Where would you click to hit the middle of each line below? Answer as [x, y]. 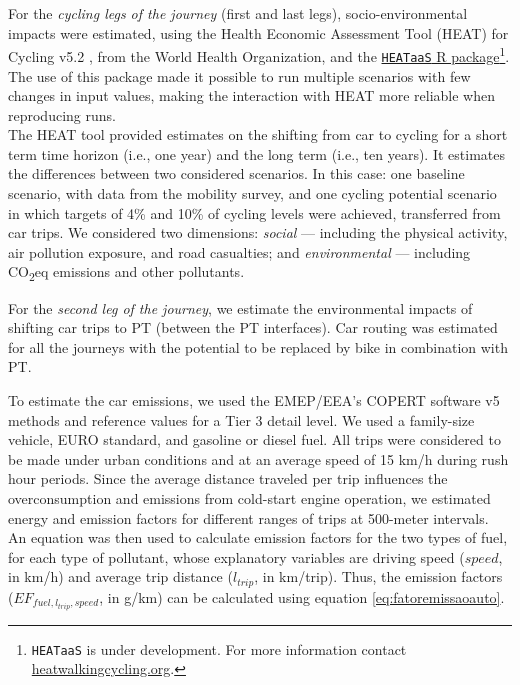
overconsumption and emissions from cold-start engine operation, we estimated [249, 497]
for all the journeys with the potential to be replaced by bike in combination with [258, 346]
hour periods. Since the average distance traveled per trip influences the [228, 478]
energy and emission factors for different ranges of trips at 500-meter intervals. [248, 517]
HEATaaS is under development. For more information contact [219, 648]
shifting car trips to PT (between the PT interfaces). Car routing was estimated [253, 327]
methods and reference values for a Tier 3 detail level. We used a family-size [241, 419]
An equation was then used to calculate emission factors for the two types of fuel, [258, 537]
